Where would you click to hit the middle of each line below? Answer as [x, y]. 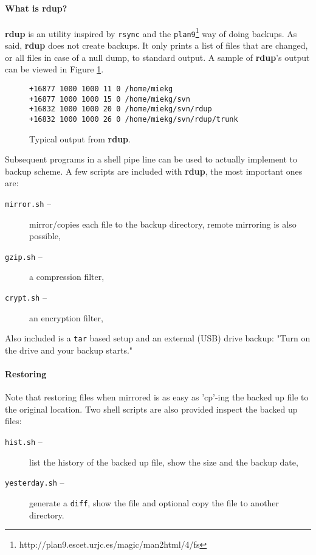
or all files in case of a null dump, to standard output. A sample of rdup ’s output [157, 57]
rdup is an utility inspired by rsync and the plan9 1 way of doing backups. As [151, 32]
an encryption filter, [66, 317]
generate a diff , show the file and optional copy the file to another [154, 502]
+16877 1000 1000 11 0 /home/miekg [101, 89]
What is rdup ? [36, 8]
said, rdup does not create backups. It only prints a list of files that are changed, [156, 45]
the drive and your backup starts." [69, 350]
